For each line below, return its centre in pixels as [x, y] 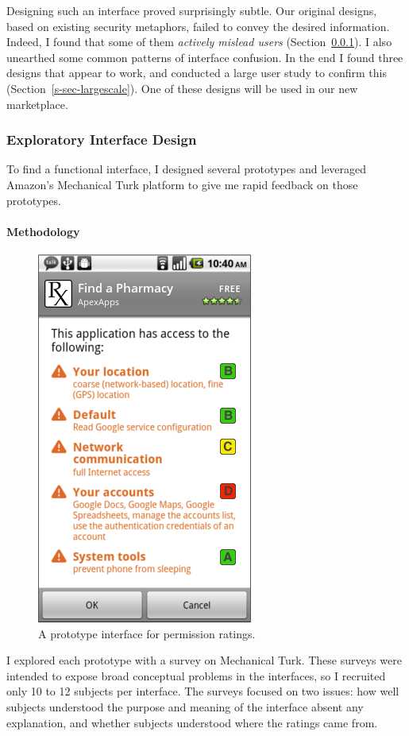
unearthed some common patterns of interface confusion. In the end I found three [205, 57]
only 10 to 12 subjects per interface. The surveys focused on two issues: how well [203, 691]
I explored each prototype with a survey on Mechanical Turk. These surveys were [204, 660]
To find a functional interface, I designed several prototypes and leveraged [187, 169]
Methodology [43, 231]
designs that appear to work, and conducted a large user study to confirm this [197, 73]
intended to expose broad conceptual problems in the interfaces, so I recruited [196, 675]
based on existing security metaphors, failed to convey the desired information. [198, 26]
